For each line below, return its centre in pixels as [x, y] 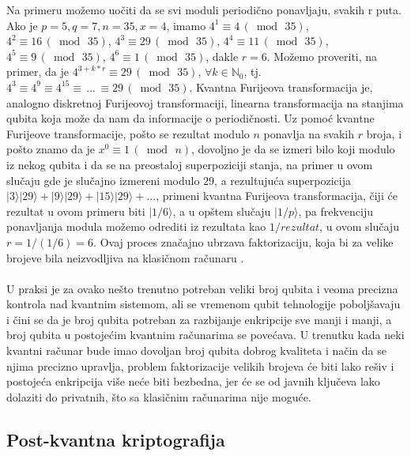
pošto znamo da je [51, 149]
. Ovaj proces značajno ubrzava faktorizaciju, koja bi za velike [243, 241]
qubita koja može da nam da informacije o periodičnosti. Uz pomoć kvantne [190, 118]
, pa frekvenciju [336, 211]
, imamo [186, 25]
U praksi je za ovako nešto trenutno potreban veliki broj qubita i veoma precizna [202, 288]
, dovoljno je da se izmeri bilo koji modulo [293, 149]
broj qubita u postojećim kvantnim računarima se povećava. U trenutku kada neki [205, 335]
